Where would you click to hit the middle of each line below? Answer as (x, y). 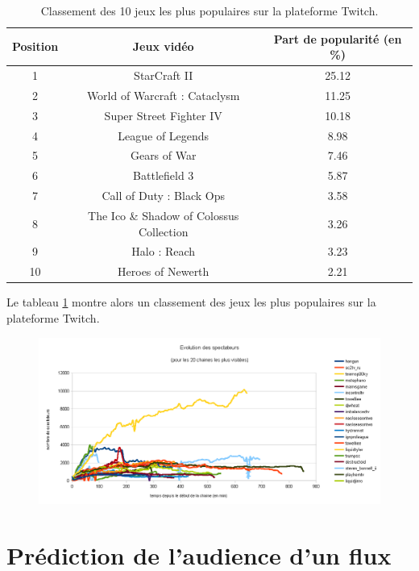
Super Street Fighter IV (163, 115)
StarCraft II (164, 75)
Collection (163, 231)
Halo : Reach (164, 251)
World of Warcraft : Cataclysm (163, 95)
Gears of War (163, 155)
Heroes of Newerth (164, 271)
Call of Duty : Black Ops (163, 196)
